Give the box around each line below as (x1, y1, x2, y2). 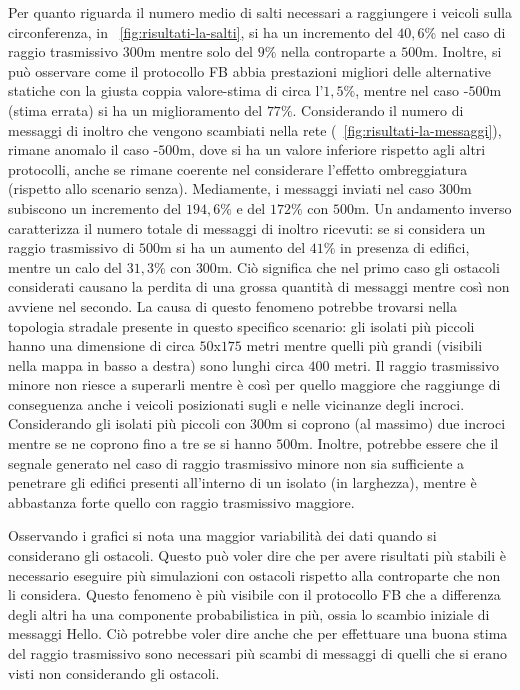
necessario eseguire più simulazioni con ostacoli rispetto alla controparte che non (8, 564, 501, 585)
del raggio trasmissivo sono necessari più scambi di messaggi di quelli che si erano (8, 643, 508, 663)
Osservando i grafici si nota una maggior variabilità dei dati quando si (8, 525, 437, 546)
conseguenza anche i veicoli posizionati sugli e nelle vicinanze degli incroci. (8, 393, 465, 414)
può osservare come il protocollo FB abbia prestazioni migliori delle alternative (8, 60, 492, 81)
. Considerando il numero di (292, 99, 464, 120)
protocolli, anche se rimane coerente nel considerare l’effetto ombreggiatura (8, 158, 468, 179)
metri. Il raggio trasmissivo (334, 354, 500, 375)
